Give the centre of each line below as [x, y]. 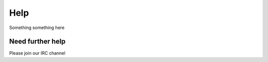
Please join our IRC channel [37, 53]
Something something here [37, 28]
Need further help [37, 42]
